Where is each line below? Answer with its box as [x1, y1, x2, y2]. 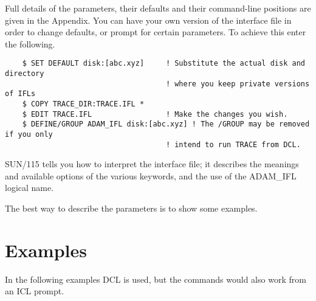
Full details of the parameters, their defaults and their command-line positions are [5, 2, 311, 14]
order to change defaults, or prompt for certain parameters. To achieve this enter [5, 26, 306, 38]
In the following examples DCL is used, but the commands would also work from [5, 272, 306, 285]
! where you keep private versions [165, 79, 310, 88]
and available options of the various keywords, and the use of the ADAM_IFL [5, 169, 297, 182]
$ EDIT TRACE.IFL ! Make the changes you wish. [22, 109, 288, 119]
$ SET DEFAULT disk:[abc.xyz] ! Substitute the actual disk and [22, 59, 305, 68]
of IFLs [5, 89, 36, 99]
